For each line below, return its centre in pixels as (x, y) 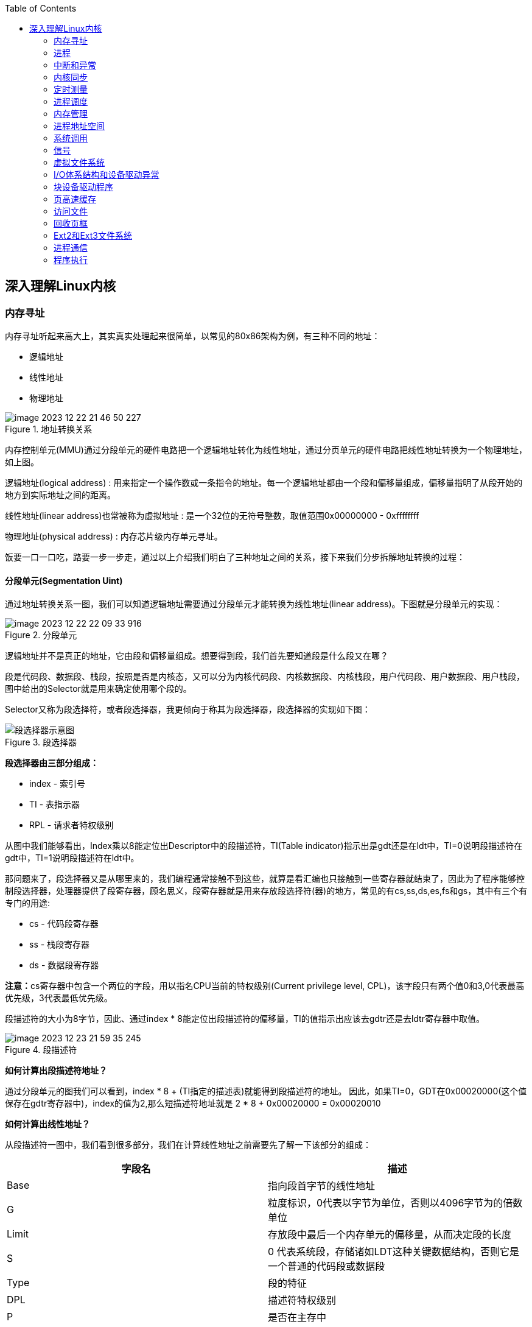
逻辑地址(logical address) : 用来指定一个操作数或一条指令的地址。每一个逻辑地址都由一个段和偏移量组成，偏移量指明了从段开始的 (264, 483)
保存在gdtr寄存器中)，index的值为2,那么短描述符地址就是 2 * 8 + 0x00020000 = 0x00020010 (193, 1103)
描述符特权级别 (302, 1301)
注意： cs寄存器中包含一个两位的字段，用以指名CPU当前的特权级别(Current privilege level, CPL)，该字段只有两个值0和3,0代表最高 (265, 986)
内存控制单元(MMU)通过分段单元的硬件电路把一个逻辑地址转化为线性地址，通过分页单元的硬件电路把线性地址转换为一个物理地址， (266, 450)
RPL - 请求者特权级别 (72, 825)
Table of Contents (41, 8)
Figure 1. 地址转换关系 (49, 429)
